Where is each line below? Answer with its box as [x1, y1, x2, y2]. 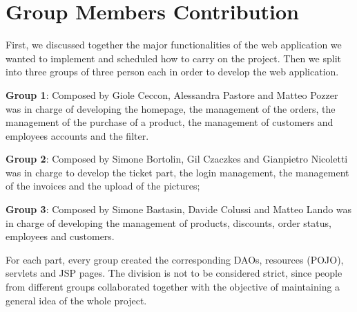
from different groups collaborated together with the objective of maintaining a [6, 279, 340, 294]
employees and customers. [6, 229, 115, 244]
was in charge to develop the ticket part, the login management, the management [6, 165, 349, 179]
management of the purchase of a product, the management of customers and [6, 115, 334, 129]
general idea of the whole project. [6, 293, 147, 307]
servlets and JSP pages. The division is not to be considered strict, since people [6, 266, 342, 280]
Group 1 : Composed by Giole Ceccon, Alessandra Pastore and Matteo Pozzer [6, 87, 338, 102]
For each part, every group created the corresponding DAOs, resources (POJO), [6, 252, 344, 266]
